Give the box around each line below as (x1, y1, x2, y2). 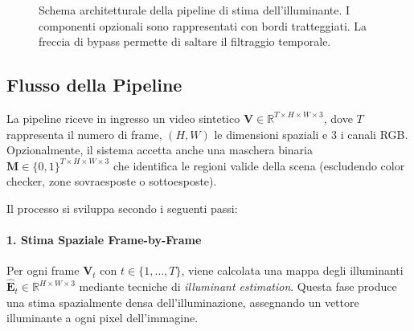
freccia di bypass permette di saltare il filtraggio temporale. (39, 33, 331, 50)
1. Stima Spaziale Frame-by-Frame (6, 231, 202, 248)
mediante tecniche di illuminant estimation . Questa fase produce (79, 278, 397, 295)
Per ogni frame (6, 262, 80, 279)
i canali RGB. (340, 125, 408, 142)
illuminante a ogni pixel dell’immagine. (6, 309, 199, 326)
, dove (323, 109, 353, 126)
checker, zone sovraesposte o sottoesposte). (6, 173, 217, 190)
